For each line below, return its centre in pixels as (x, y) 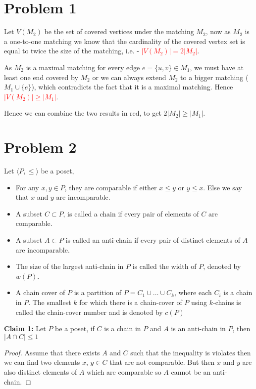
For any (27, 187)
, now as (218, 31)
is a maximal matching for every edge (83, 67)
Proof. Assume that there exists (52, 352)
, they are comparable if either (111, 187)
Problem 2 (40, 147)
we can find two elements (42, 362)
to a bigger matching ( (214, 77)
